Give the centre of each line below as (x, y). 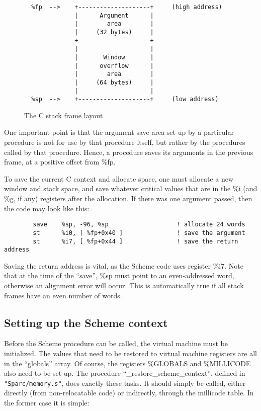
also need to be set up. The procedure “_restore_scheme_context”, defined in (125, 373)
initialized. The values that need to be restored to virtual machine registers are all (130, 353)
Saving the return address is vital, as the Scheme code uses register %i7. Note (124, 265)
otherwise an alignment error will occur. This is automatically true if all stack (124, 285)
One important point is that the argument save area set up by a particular (119, 132)
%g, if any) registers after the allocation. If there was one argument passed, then (128, 198)
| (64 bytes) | (114, 82)
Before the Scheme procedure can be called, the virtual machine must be (116, 343)
